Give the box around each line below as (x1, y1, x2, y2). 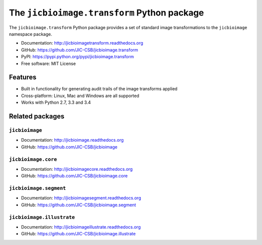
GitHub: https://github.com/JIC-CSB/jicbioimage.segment (21, 202, 136, 208)
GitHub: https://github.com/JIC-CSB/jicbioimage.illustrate (21, 231, 136, 237)
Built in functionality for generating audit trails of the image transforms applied (21, 86, 178, 92)
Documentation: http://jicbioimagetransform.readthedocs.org (21, 40, 143, 46)
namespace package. (9, 31, 52, 37)
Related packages (9, 112, 65, 120)
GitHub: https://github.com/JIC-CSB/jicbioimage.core (21, 173, 128, 179)
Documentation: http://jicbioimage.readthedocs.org (21, 137, 124, 143)
